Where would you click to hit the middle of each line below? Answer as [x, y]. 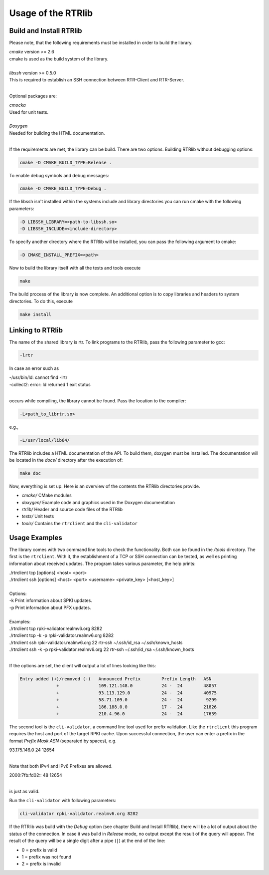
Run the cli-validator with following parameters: [63, 801]
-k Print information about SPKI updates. [51, 600]
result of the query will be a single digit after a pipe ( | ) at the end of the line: [87, 841]
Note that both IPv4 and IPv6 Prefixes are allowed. [61, 766]
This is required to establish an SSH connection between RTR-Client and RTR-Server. [97, 80]
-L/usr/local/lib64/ [45, 440]
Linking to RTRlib [36, 330]
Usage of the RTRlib [51, 13]
